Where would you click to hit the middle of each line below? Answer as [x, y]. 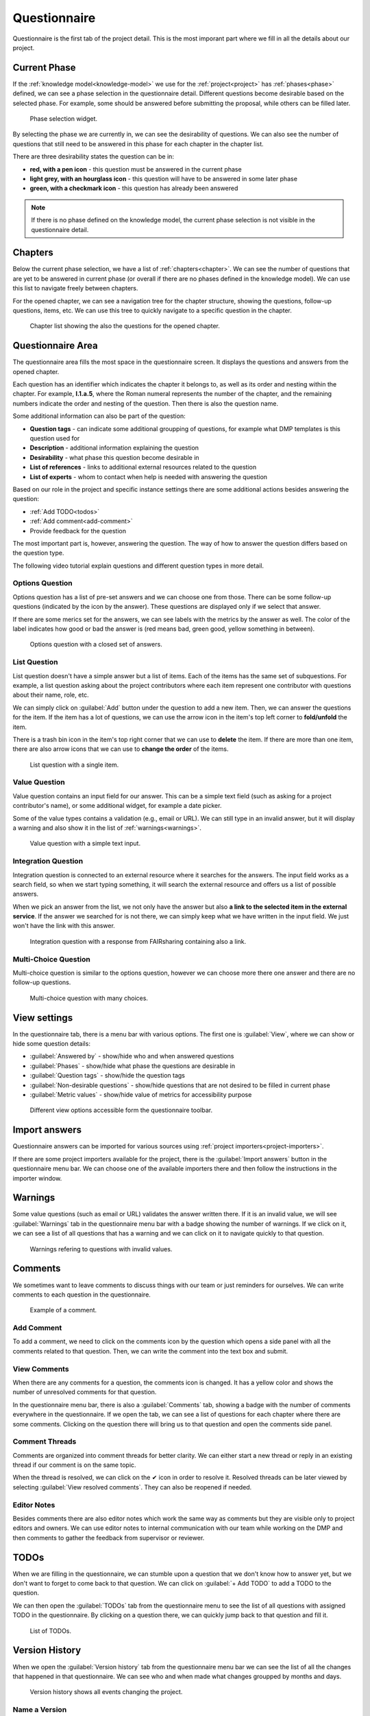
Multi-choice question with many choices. [89, 998]
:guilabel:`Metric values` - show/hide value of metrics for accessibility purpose [141, 1095]
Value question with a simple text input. [85, 844]
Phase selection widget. [64, 119]
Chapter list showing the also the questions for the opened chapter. [125, 326]
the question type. [38, 553]
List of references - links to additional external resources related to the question [143, 467]
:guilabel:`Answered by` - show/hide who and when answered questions [132, 1056]
